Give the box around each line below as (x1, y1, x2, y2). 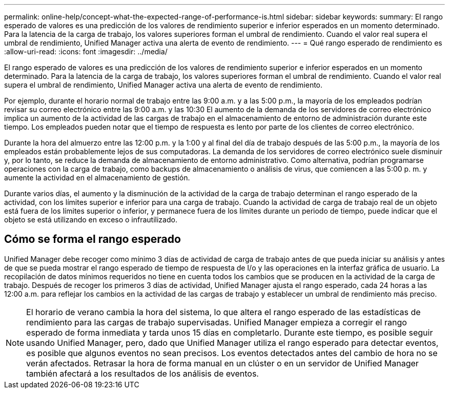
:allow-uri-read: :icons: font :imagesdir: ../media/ (4, 47, 168, 56)
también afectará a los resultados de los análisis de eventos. (26, 368, 259, 379)
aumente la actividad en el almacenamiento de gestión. (4, 173, 190, 182)
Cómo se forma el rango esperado (4, 233, 181, 246)
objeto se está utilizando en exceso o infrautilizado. (4, 215, 177, 224)
